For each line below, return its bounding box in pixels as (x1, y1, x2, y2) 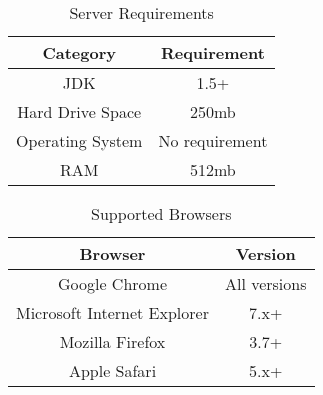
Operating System (16, 129, 143, 152)
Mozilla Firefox (59, 330, 166, 353)
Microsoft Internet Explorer (16, 301, 209, 324)
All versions (224, 272, 307, 295)
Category (42, 41, 116, 64)
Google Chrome (57, 272, 167, 295)
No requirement (158, 129, 268, 152)
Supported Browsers (90, 202, 232, 225)
